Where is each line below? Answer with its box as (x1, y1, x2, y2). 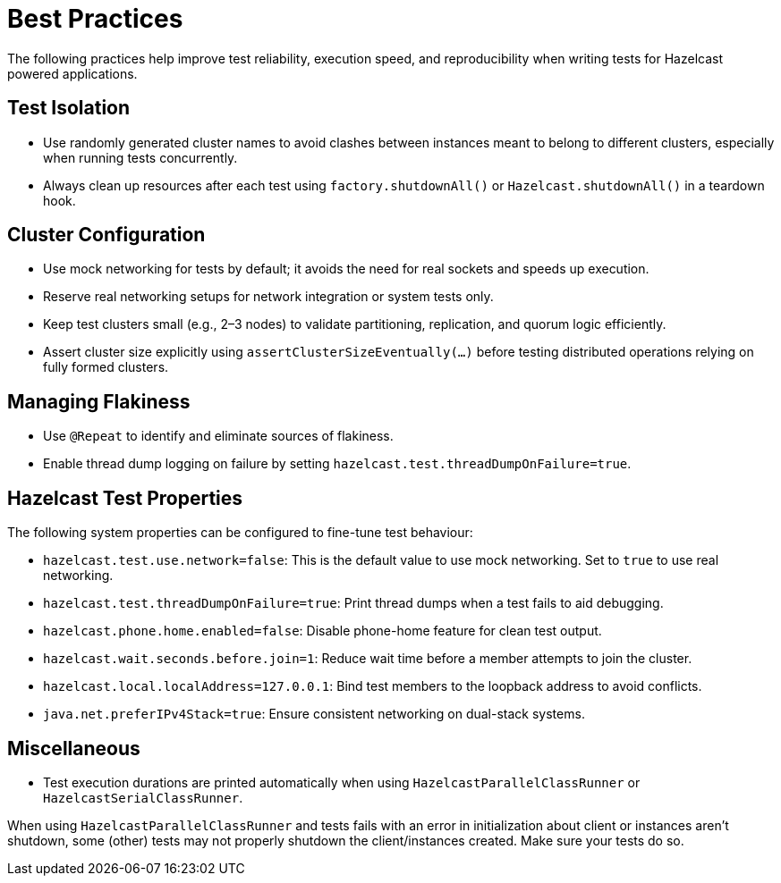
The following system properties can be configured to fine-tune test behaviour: (7, 525, 473, 541)
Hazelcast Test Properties (7, 486, 243, 509)
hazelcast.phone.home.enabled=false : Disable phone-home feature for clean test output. (43, 623, 602, 639)
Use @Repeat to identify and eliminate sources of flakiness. (43, 428, 394, 444)
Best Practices (7, 4, 183, 34)
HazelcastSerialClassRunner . (43, 789, 243, 805)
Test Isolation (7, 97, 131, 120)
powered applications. (7, 65, 138, 81)
